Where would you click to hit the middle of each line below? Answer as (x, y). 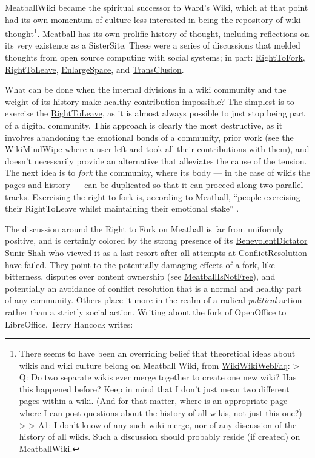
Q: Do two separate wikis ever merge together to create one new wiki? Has (158, 377)
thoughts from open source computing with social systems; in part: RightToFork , (155, 57)
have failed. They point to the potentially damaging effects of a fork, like (140, 264)
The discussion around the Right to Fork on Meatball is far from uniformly (144, 228)
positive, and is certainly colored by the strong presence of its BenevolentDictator (156, 241)
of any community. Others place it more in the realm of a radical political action (154, 300)
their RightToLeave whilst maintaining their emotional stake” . (122, 208)
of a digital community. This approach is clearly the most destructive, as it (144, 125)
